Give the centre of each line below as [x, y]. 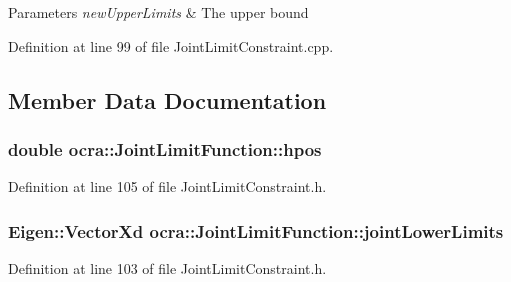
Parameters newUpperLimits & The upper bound [158, 12]
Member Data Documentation [167, 99]
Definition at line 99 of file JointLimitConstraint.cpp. [171, 45]
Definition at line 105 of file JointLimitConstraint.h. [167, 186]
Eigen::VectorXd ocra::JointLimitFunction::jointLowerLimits [256, 230]
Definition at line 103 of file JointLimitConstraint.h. [167, 268]
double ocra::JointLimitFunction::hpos [165, 148]
